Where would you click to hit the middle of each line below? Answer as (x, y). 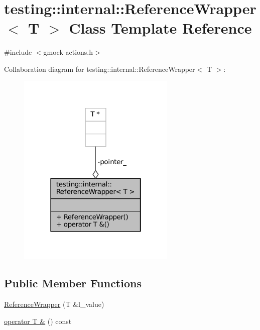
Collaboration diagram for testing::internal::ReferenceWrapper (100, 69)
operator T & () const (38, 321)
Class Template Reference (160, 28)
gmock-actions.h (68, 52)
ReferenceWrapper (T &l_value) (54, 304)
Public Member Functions (73, 283)
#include (18, 52)
